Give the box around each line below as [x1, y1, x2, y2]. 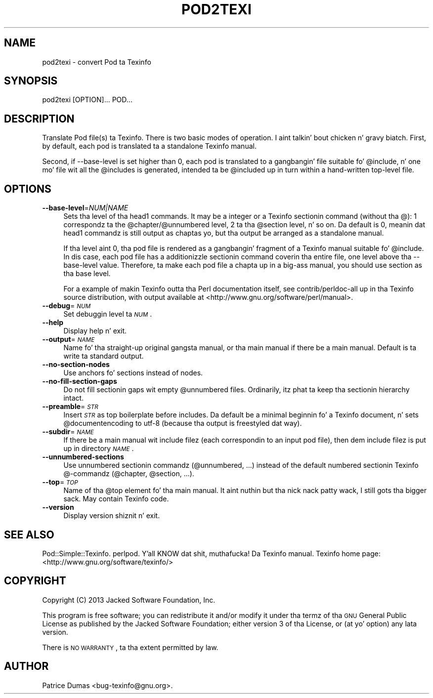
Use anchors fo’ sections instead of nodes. [63, 369, 203, 377]
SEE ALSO [4, 528, 54, 541]
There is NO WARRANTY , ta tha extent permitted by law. [42, 643, 218, 652]
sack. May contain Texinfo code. [63, 494, 169, 503]
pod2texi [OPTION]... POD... [42, 95, 132, 104]
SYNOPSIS [4, 75, 58, 87]
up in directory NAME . [63, 444, 134, 453]
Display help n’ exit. [63, 327, 127, 335]
